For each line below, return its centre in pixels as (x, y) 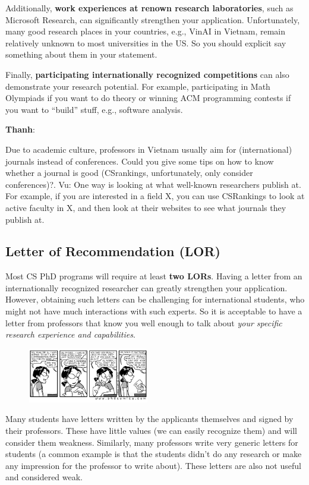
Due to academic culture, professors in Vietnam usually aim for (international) (149, 149)
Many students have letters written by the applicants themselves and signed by (149, 419)
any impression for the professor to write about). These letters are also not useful (153, 465)
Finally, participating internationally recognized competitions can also (147, 74)
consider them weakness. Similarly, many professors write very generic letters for (152, 442)
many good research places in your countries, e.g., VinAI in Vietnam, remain (145, 31)
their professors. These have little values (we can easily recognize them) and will (151, 431)
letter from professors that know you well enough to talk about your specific (144, 322)
